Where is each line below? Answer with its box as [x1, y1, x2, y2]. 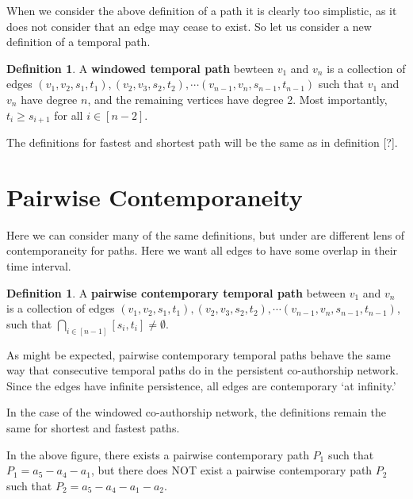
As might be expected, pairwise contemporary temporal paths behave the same [6, 346, 391, 363]
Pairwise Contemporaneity [6, 180, 303, 213]
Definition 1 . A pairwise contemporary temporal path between [6, 284, 346, 301]
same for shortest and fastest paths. [6, 419, 180, 436]
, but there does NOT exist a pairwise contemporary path [90, 462, 373, 478]
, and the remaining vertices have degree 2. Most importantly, [87, 90, 388, 107]
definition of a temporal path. [6, 33, 151, 50]
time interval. [6, 257, 71, 274]
